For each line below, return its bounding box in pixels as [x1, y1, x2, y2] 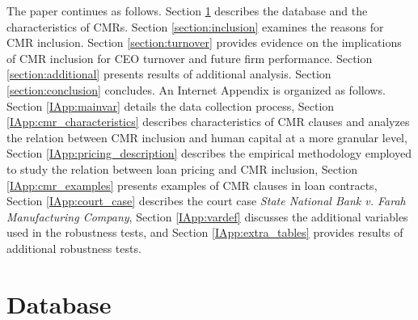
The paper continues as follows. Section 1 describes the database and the [6, 2, 368, 19]
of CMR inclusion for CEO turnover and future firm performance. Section [6, 49, 373, 66]
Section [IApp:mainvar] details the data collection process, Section [6, 97, 335, 114]
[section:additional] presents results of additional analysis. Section [6, 65, 331, 82]
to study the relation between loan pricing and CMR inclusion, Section [6, 160, 358, 177]
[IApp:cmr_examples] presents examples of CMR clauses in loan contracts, [6, 176, 378, 193]
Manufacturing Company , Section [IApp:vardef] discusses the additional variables [6, 208, 408, 225]
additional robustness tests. [6, 239, 141, 256]
